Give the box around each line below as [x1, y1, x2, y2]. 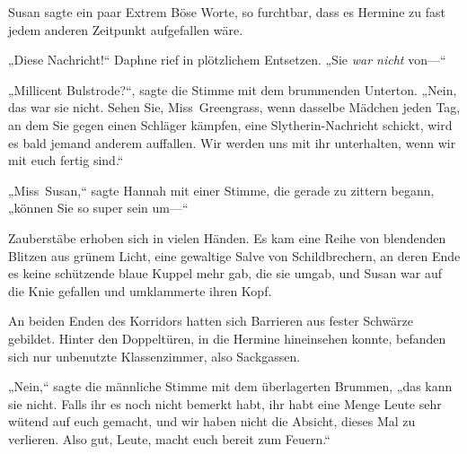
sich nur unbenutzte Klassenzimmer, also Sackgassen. [8, 346, 301, 365]
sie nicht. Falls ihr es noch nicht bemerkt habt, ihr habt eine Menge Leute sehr [8, 394, 442, 413]
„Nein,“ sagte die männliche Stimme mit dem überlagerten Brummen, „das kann [8, 377, 453, 396]
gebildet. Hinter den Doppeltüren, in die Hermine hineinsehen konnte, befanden [8, 328, 446, 347]
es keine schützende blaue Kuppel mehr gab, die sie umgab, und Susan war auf [8, 264, 442, 283]
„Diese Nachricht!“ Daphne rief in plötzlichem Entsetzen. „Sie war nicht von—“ [8, 50, 446, 69]
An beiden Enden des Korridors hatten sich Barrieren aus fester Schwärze [8, 311, 414, 330]
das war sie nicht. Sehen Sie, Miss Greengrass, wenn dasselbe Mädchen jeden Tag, [8, 98, 461, 117]
